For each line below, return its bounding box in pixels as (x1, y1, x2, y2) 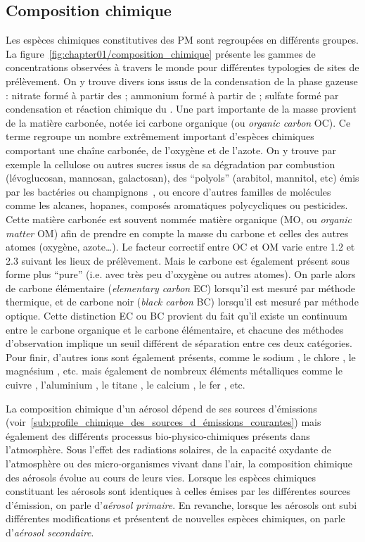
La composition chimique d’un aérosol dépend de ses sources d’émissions (6, 401, 317, 415)
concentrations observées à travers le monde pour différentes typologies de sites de (6, 60, 359, 75)
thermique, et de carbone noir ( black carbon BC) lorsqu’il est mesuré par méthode (6, 294, 359, 309)
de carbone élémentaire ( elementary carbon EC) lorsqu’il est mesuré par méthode (6, 280, 355, 295)
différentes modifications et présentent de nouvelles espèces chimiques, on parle (6, 511, 345, 526)
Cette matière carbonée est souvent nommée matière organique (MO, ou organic (6, 211, 352, 226)
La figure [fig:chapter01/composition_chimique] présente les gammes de (6, 46, 316, 61)
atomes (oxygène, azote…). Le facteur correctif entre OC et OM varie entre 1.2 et (6, 239, 355, 254)
